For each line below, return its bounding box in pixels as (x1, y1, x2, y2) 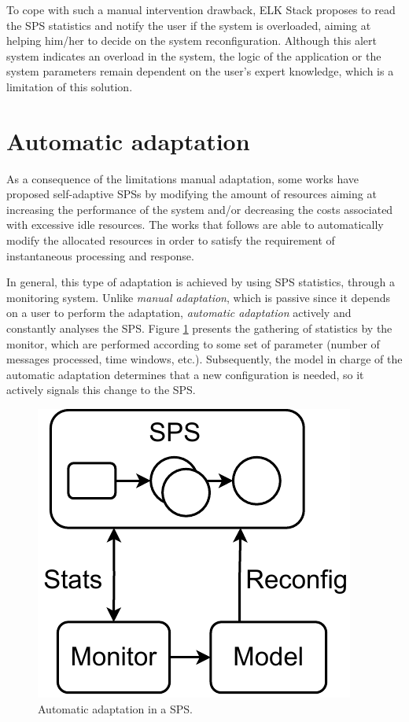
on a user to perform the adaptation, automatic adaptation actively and (6, 304, 352, 321)
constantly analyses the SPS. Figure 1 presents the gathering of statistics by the (6, 320, 392, 337)
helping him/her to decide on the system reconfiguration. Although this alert (6, 32, 377, 49)
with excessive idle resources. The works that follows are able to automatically (6, 216, 384, 233)
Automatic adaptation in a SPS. (38, 700, 193, 716)
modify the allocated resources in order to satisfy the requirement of (6, 232, 335, 249)
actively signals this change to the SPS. (6, 381, 196, 398)
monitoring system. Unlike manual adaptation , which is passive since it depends (6, 289, 391, 305)
